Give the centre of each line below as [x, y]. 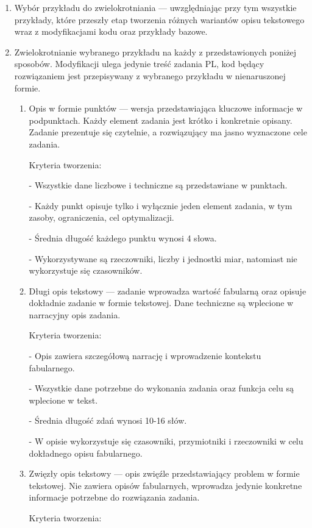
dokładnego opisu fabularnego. [86, 453]
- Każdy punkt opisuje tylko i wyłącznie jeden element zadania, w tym [161, 205]
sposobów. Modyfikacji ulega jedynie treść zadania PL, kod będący [139, 64]
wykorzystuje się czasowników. [86, 270]
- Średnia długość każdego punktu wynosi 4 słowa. [123, 237]
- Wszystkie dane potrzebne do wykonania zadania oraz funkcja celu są [161, 388]
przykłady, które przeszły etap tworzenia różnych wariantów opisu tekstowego [159, 19]
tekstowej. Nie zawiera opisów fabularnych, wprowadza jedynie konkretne [165, 485]
